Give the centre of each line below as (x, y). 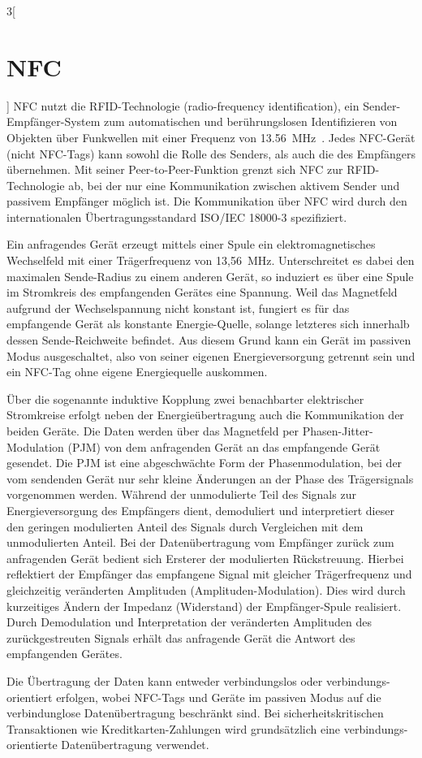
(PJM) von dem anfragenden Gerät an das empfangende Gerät (224, 446)
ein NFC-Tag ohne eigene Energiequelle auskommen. (137, 372)
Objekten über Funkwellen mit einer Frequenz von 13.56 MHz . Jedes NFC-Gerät (211, 137)
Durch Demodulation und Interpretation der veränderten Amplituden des (189, 622)
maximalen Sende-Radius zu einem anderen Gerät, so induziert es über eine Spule (210, 276)
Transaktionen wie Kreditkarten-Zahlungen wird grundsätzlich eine (174, 728)
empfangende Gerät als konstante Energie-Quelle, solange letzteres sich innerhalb (208, 324)
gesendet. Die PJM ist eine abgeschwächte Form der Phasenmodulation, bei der (205, 463)
